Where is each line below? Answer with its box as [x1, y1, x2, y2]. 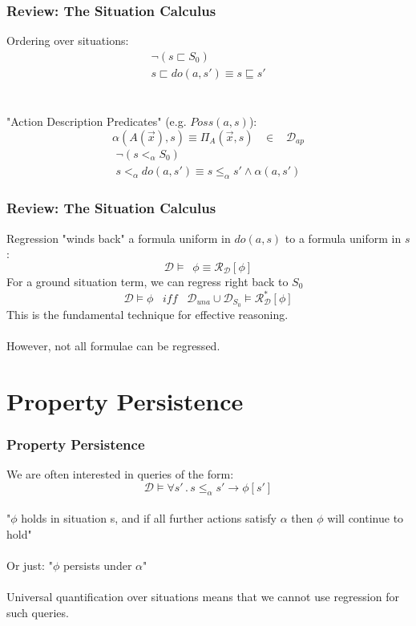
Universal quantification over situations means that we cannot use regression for [6, 588, 399, 605]
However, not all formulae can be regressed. [6, 337, 220, 354]
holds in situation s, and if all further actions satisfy [21, 510, 277, 527]
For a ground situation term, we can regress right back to [6, 273, 289, 289]
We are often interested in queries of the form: [6, 466, 234, 483]
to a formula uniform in [285, 229, 402, 246]
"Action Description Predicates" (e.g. [6, 113, 187, 130]
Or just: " [6, 557, 53, 574]
